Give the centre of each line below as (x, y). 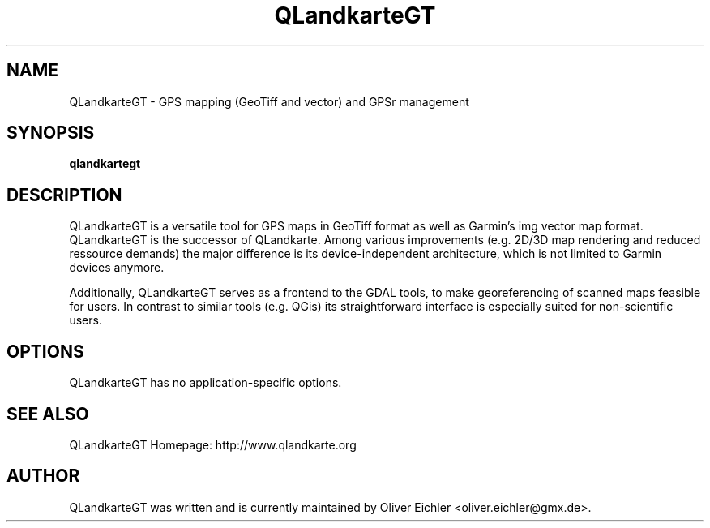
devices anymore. (117, 268)
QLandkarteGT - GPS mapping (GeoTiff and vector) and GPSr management (269, 101)
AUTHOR (43, 476)
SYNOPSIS (51, 133)
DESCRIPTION (64, 195)
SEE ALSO (48, 414)
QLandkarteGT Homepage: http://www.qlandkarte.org (213, 444)
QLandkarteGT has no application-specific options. (205, 383)
